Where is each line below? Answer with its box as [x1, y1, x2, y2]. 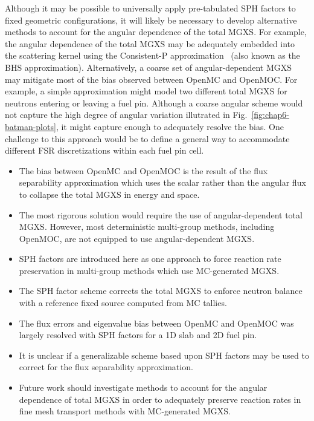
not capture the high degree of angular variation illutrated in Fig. [5, 108, 248, 121]
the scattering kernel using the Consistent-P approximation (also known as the [5, 49, 300, 62]
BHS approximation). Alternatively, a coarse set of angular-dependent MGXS [5, 60, 292, 73]
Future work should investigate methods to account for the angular [19, 381, 268, 394]
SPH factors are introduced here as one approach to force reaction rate [19, 252, 281, 265]
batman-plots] [5, 120, 56, 132]
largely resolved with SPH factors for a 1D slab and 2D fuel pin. [19, 328, 257, 341]
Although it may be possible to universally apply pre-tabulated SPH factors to [5, 2, 296, 14]
